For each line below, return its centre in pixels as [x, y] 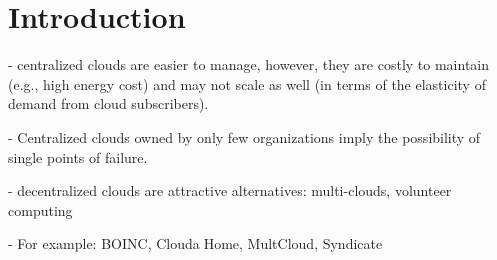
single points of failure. [78, 156]
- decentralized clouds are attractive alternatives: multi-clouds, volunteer [230, 190]
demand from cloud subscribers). [108, 103]
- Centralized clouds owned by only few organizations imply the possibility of [244, 136]
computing [40, 209]
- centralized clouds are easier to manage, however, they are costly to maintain [249, 64]
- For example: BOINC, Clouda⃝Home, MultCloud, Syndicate [195, 243]
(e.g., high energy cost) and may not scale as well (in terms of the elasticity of [247, 83]
